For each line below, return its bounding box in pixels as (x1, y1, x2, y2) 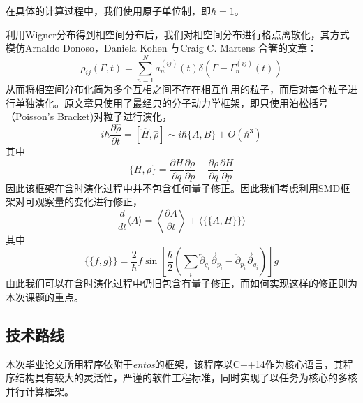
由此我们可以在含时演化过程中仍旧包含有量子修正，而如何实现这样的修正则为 (6, 276, 357, 291)
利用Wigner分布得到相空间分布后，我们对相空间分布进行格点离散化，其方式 (6, 27, 350, 41)
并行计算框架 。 (6, 383, 74, 398)
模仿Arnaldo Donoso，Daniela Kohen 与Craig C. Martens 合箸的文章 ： (6, 41, 317, 55)
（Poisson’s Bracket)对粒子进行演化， (6, 109, 172, 124)
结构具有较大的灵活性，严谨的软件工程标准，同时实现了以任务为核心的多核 (15, 370, 357, 385)
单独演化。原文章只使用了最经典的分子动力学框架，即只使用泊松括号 (15, 95, 328, 110)
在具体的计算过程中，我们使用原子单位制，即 (6, 3, 211, 17)
